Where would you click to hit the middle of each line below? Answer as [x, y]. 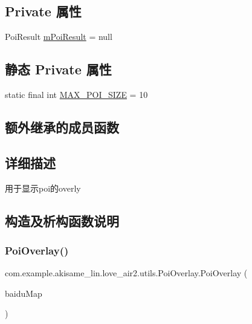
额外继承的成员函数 [62, 127]
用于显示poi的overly [43, 188]
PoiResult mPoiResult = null [59, 37]
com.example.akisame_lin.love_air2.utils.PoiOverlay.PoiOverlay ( [126, 273]
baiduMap [24, 293]
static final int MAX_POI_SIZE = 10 [76, 94]
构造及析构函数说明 [62, 220]
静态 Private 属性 [58, 69]
